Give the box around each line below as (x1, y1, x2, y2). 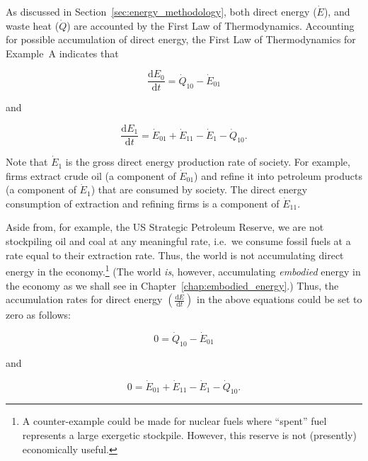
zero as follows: (6, 307, 71, 322)
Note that (6, 154, 48, 169)
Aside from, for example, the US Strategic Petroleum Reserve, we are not (6, 220, 324, 234)
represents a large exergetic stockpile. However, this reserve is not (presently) (22, 427, 357, 442)
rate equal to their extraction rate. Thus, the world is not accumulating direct (6, 247, 344, 262)
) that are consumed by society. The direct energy (91, 182, 308, 197)
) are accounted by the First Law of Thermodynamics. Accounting (67, 18, 355, 33)
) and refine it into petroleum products (194, 168, 362, 183)
